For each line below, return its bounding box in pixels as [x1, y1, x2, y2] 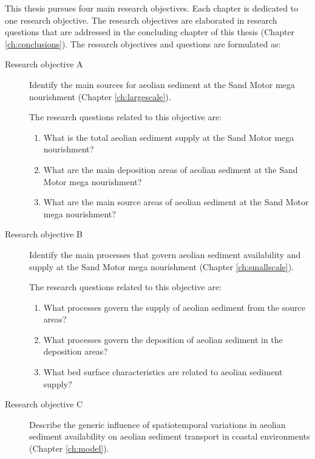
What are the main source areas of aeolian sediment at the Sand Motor [43, 195, 309, 208]
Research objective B [5, 228, 83, 240]
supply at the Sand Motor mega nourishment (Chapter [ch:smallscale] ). [29, 260, 294, 273]
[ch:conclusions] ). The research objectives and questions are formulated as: [5, 37, 281, 50]
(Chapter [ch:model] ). [29, 442, 109, 455]
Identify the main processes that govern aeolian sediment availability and [29, 248, 301, 260]
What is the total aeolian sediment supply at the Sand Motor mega [43, 131, 294, 143]
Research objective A [5, 58, 83, 70]
